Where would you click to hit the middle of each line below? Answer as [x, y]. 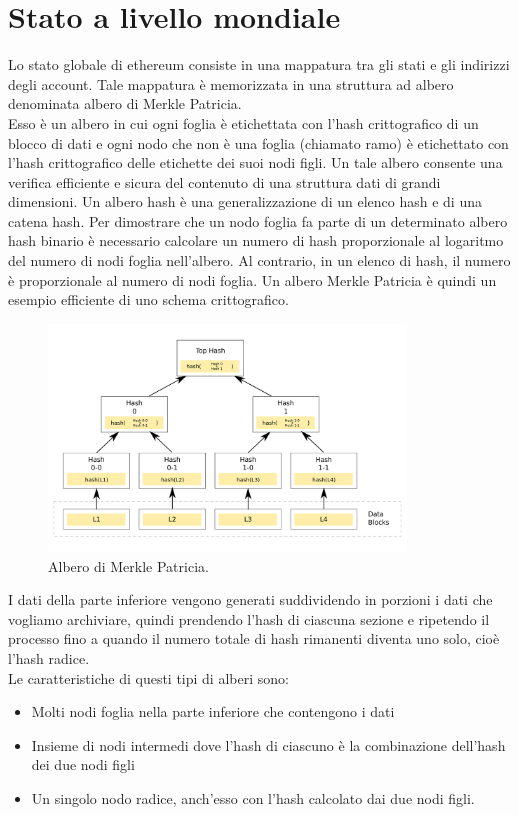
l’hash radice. [49, 658]
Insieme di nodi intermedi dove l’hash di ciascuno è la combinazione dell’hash [268, 744]
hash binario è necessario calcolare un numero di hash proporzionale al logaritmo [256, 240]
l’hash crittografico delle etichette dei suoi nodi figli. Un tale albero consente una [255, 162]
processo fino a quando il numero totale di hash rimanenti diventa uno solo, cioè [254, 638]
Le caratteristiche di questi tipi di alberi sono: [148, 677]
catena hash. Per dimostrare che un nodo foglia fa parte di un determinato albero [258, 220]
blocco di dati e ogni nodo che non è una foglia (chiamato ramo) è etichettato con [258, 142]
